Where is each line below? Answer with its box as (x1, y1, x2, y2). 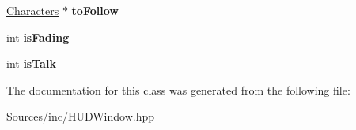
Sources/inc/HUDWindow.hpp (6, 108, 155, 124)
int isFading (6, 28, 70, 45)
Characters (6, 2, 59, 18)
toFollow (71, 2, 119, 18)
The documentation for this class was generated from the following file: (6, 81, 350, 98)
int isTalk (6, 55, 56, 72)
